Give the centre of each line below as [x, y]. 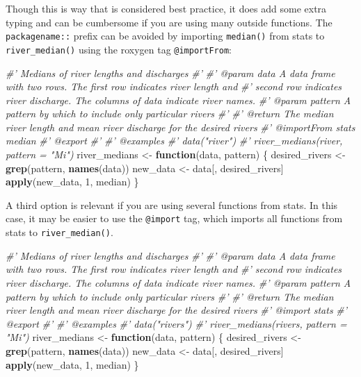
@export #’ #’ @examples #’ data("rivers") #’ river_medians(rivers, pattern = [176, 323]
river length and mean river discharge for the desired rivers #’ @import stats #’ [177, 310]
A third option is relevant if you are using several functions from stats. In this [172, 204]
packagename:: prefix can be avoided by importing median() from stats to [165, 36]
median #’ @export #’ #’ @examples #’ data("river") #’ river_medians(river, [174, 141]
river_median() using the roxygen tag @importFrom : [119, 49]
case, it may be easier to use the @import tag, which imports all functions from [174, 218]
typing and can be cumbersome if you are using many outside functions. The [169, 22]
